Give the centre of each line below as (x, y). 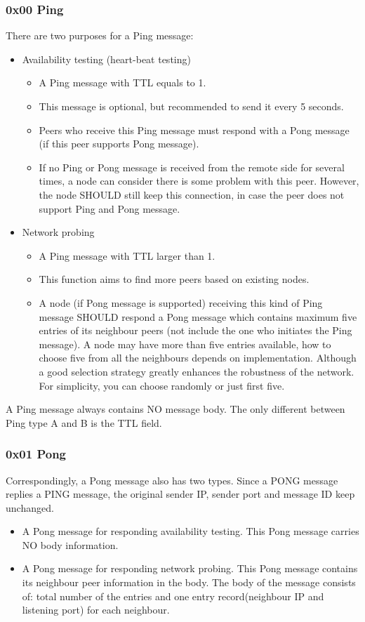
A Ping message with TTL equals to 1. (122, 82)
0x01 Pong (36, 454)
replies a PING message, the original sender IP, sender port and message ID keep (180, 494)
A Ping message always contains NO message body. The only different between (175, 409)
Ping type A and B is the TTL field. (84, 422)
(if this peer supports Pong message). (119, 144)
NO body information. (70, 544)
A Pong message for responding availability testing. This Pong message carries (191, 531)
